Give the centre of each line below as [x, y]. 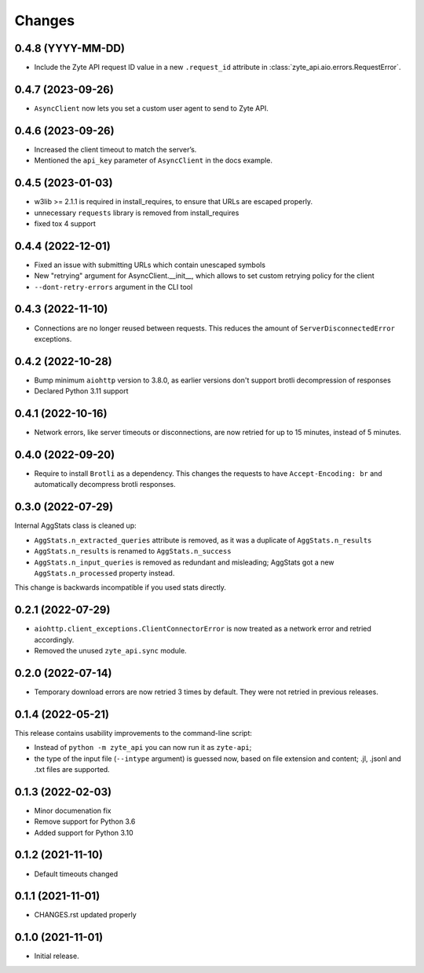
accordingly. [54, 639]
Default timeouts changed [76, 874]
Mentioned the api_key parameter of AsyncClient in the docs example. [154, 160]
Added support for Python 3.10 [84, 832]
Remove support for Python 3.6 [85, 821]
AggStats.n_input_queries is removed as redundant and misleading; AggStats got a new [184, 562]
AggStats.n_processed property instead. [104, 572]
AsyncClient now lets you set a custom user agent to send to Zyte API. [151, 108]
